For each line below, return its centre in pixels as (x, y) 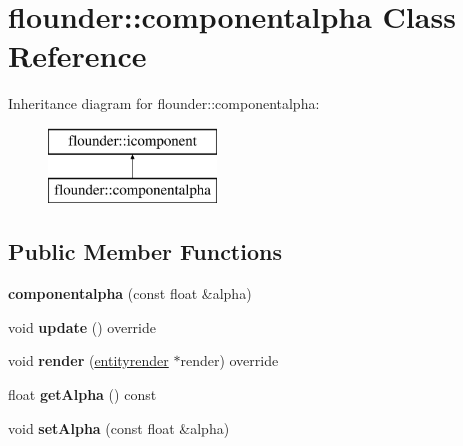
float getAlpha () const (82, 394)
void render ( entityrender (88, 360)
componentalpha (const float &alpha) (130, 293)
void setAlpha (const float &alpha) (119, 427)
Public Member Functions (145, 251)
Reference (77, 55)
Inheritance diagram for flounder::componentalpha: (164, 103)
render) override (229, 360)
